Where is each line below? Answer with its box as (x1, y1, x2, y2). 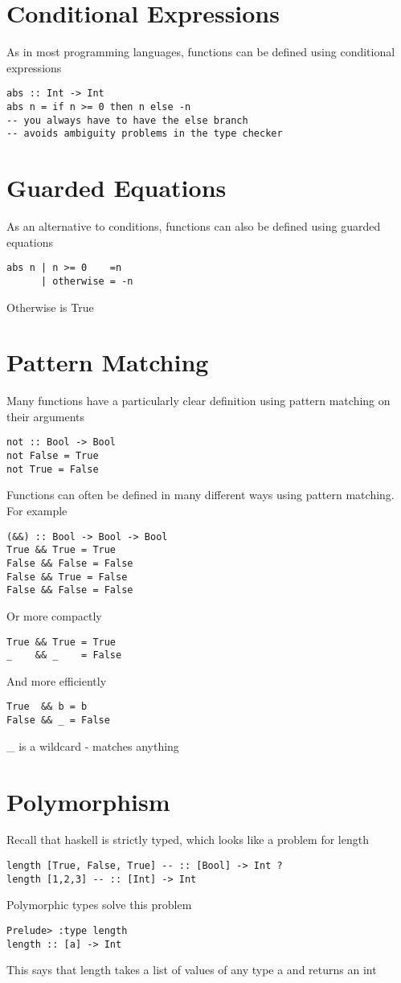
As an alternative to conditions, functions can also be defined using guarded (6, 218, 381, 235)
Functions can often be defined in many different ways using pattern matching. (6, 486, 395, 503)
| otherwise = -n (40, 275, 133, 287)
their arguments (6, 408, 84, 424)
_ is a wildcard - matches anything (6, 737, 179, 754)
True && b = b (6, 701, 88, 713)
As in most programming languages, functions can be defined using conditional (6, 43, 395, 60)
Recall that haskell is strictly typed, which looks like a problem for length (6, 831, 369, 848)
